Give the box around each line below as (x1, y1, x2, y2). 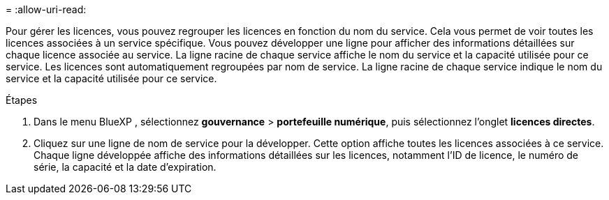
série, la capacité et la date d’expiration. (34, 161, 217, 173)
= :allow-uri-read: (6, 3, 87, 15)
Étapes (6, 94, 38, 106)
